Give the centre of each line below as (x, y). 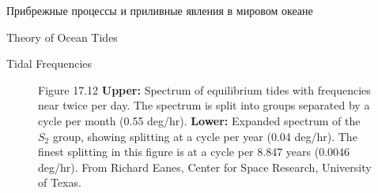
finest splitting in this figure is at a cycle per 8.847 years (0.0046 (194, 152)
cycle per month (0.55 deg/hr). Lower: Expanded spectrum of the (199, 120)
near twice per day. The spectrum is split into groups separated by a (204, 105)
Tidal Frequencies (49, 63)
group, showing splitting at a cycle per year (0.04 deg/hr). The (205, 136)
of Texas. (60, 182)
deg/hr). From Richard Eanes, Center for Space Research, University (205, 167)
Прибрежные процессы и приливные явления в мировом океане (160, 10)
